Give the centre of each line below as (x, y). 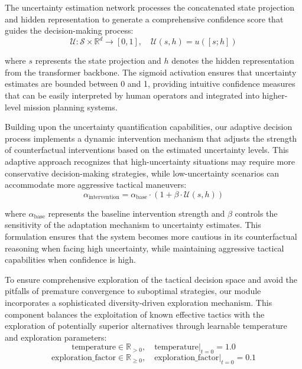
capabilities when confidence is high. (70, 259)
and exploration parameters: (56, 337)
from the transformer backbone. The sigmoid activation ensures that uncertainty (151, 72)
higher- (275, 95)
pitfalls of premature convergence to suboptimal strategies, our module (133, 291)
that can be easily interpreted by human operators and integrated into (132, 95)
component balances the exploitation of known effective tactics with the (135, 314)
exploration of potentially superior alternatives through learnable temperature (146, 326)
